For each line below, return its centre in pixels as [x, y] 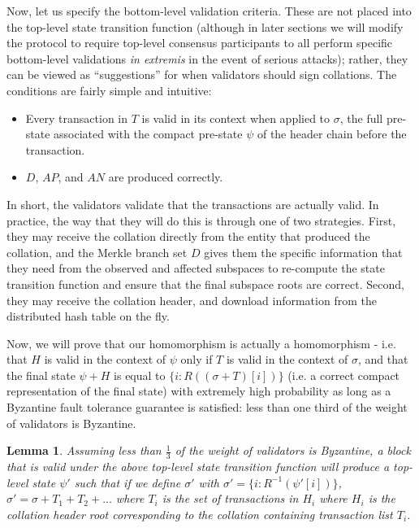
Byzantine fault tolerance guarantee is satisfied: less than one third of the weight [207, 407]
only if [197, 359]
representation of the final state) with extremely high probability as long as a [199, 391]
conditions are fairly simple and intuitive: [109, 90]
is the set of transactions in [230, 498]
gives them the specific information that [303, 252]
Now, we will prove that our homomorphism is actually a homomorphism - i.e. [201, 343]
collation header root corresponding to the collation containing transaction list [200, 514]
